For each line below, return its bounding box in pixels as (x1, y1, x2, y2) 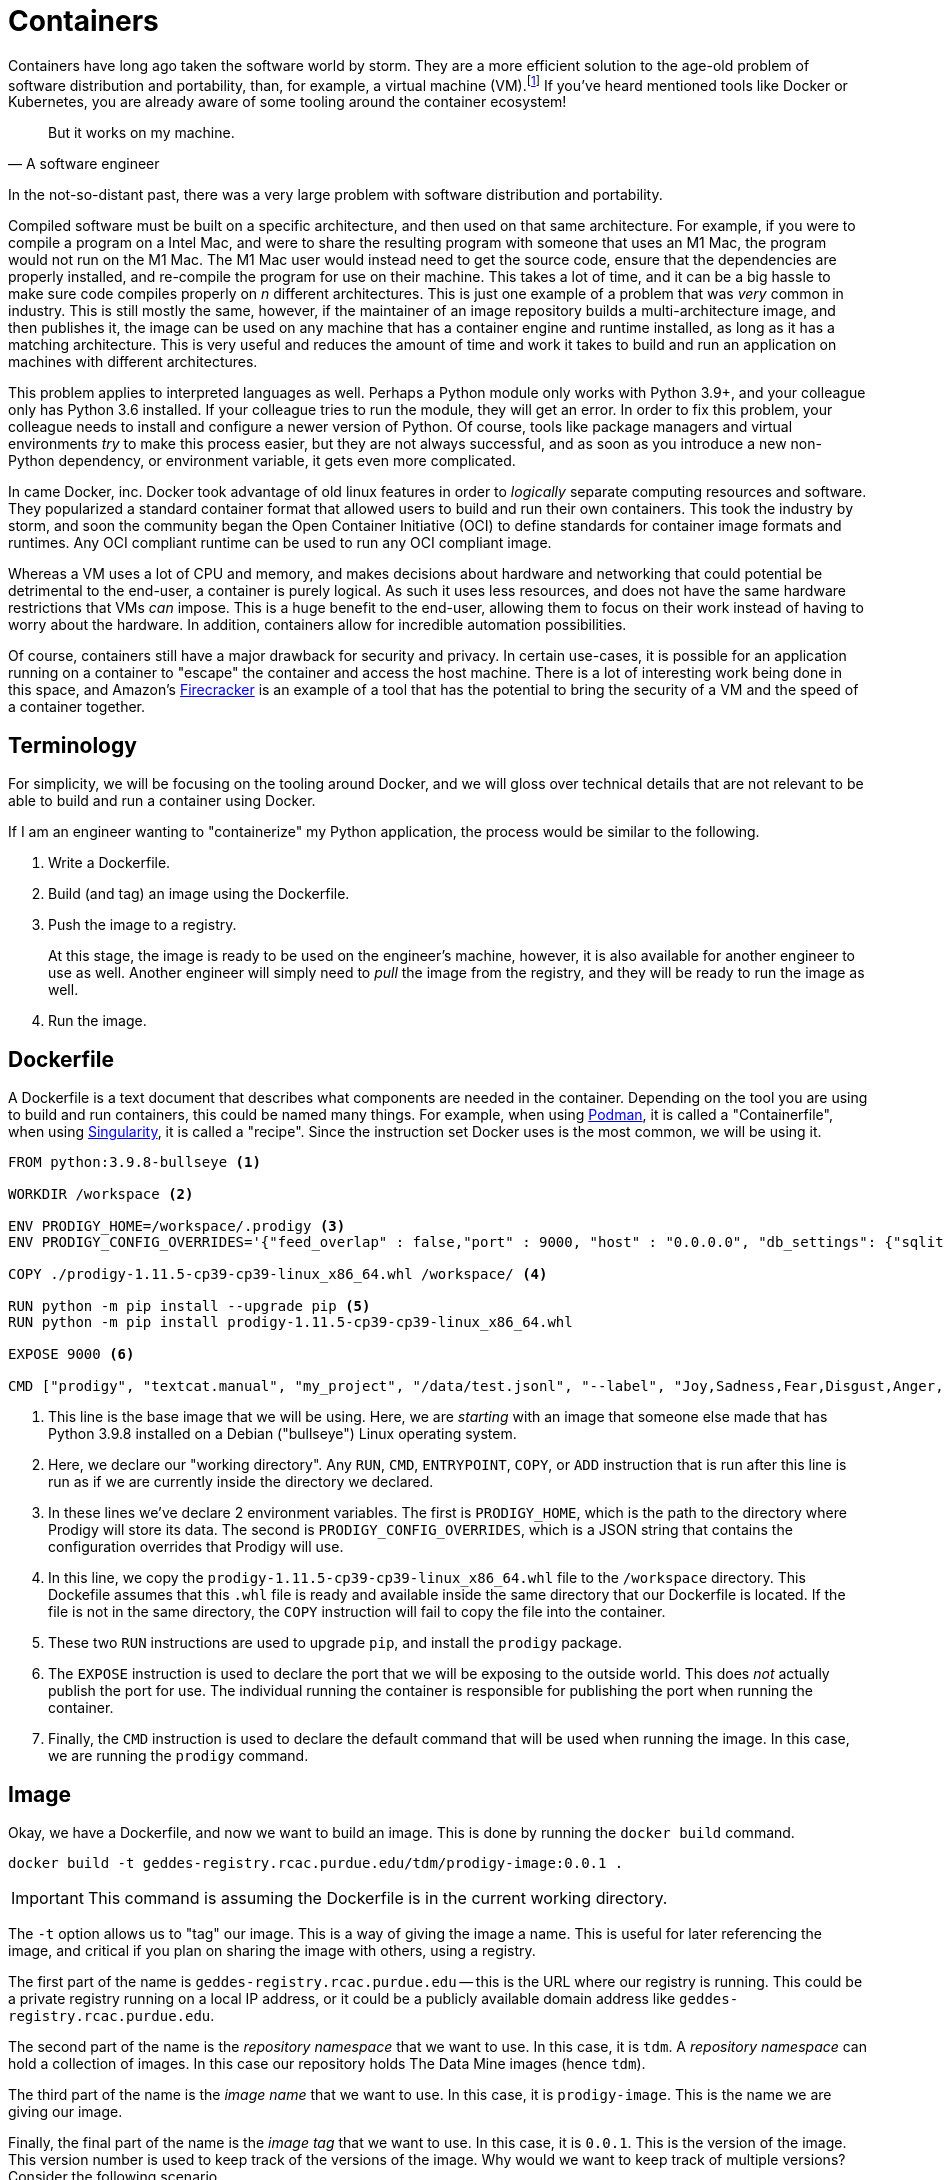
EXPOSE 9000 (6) (8, 1346, 135, 1363)
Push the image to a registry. (48, 916, 237, 934)
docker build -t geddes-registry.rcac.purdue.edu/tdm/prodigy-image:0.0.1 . (8, 1854, 624, 1871)
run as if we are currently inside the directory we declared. (48, 1473, 434, 1491)
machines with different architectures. (8, 353, 258, 371)
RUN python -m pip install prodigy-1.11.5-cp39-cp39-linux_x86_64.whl (8, 1314, 573, 1331)
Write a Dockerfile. (48, 854, 171, 872)
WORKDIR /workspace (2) (8, 1186, 194, 1203)
